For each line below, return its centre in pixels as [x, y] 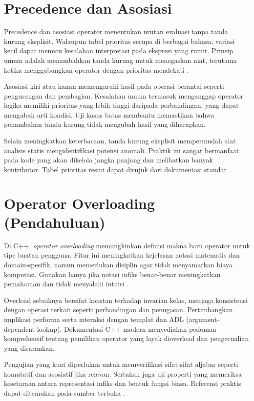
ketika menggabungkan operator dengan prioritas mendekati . [96, 70]
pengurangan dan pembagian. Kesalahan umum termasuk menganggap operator [124, 95]
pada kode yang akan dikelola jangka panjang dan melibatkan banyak [108, 160]
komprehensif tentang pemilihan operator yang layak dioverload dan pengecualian [127, 338]
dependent [20, 329]
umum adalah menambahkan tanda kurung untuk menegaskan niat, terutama [120, 60]
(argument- [203, 319]
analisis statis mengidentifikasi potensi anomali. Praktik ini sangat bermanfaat [122, 150]
